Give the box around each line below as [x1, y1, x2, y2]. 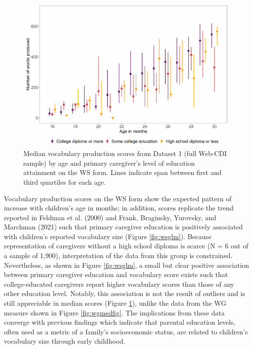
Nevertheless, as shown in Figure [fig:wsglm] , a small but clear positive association [4, 260, 249, 270]
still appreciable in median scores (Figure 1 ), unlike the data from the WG [4, 298, 227, 308]
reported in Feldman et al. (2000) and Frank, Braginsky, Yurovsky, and [4, 212, 217, 222]
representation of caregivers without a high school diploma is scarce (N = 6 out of [4, 241, 249, 251]
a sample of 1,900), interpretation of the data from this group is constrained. [4, 250, 233, 261]
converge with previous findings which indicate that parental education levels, [4, 317, 235, 327]
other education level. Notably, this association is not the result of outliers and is [4, 288, 245, 298]
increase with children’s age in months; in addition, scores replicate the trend [4, 203, 234, 213]
